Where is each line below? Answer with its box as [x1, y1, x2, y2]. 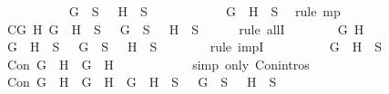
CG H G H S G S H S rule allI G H [6, 19, 364, 38]
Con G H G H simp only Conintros [6, 54, 310, 73]
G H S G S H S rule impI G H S [6, 37, 383, 56]
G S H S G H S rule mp [68, 2, 341, 20]
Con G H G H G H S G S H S [6, 72, 277, 91]
